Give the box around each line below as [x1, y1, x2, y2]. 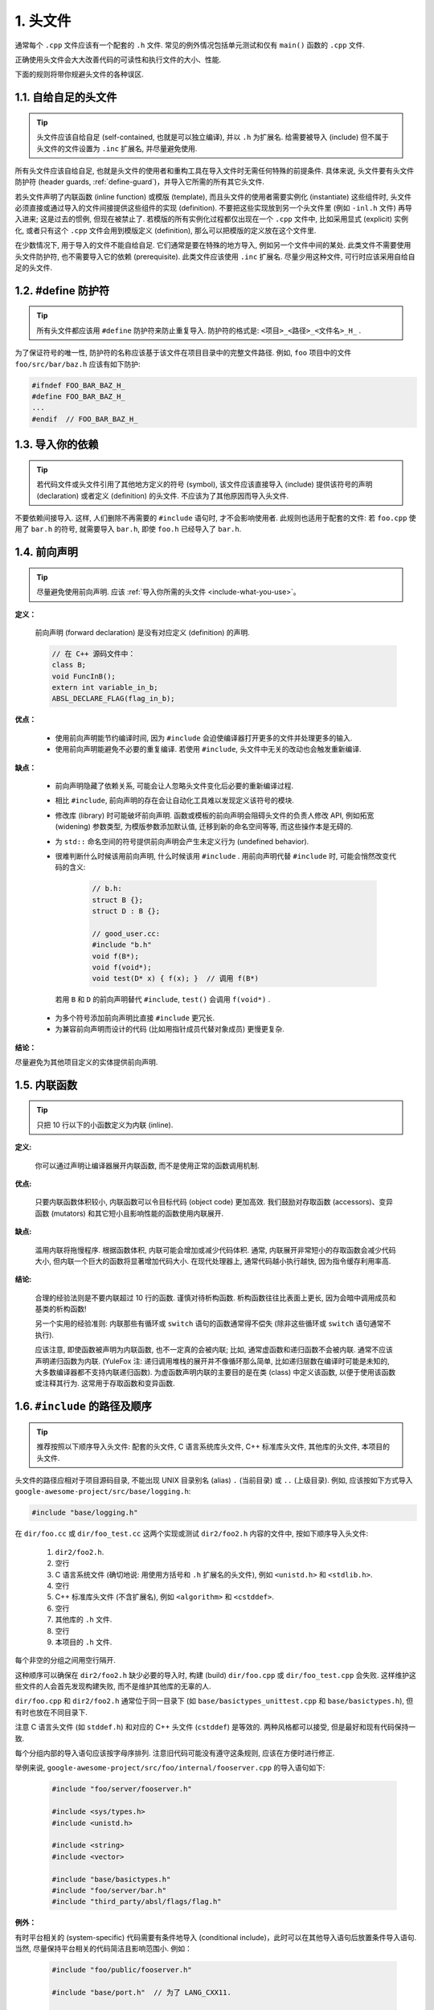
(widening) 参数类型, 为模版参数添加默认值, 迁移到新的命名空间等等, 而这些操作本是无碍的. [55, 822, 354, 831]
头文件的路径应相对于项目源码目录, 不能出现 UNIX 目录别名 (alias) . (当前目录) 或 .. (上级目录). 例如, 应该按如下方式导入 [14, 1475, 413, 1485]
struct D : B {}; [92, 907, 161, 916]
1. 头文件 [14, 12, 72, 30]
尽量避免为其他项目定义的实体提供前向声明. [14, 1057, 158, 1067]
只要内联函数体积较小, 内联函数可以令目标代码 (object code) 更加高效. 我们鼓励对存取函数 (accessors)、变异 [35, 1197, 394, 1207]
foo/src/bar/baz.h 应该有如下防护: [14, 359, 141, 369]
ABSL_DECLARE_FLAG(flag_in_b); [51, 694, 176, 703]
